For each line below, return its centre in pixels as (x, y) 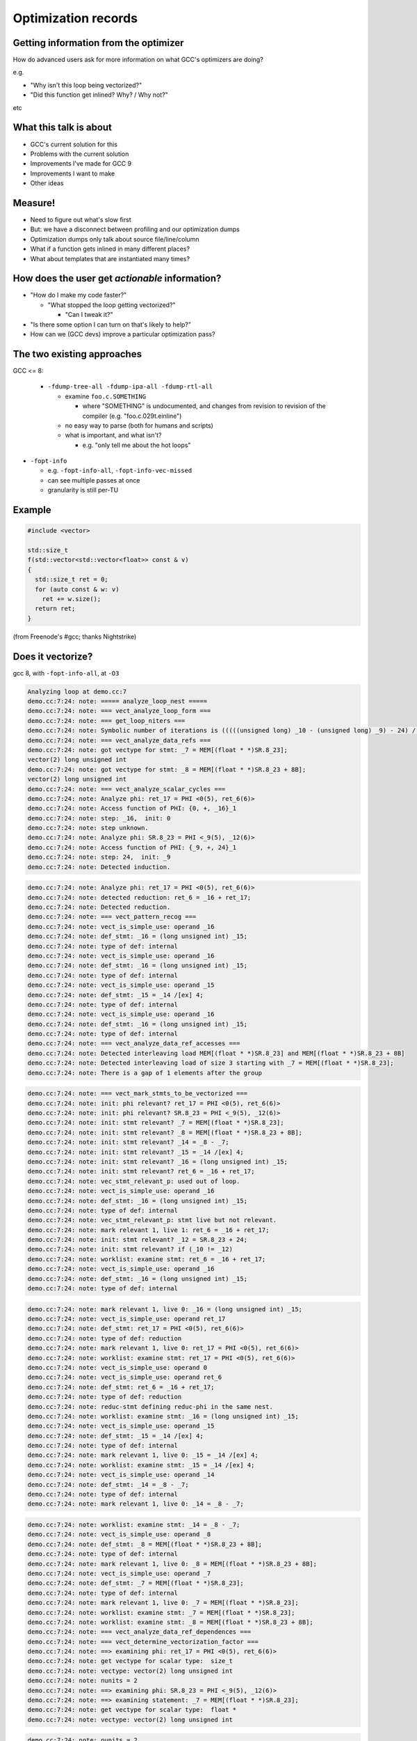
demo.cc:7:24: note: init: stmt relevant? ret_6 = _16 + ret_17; (141, 1171)
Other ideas (47, 183)
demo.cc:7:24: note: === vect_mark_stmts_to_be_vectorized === (138, 1094)
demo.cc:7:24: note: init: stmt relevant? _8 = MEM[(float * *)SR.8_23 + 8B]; (165, 1132)
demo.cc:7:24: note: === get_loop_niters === (106, 720)
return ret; (55, 609)
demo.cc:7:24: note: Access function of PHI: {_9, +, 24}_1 (132, 847)
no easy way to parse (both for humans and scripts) (139, 426)
